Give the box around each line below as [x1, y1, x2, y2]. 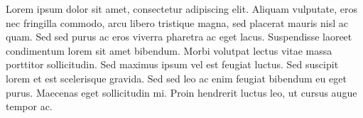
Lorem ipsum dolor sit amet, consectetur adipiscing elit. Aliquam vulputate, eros [6, 1, 358, 16]
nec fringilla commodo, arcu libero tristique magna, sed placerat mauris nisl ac [6, 15, 348, 30]
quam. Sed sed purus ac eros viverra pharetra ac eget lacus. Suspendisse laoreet [6, 29, 352, 44]
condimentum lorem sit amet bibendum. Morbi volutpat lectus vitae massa [6, 43, 332, 58]
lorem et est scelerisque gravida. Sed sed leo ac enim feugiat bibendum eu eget [6, 70, 347, 85]
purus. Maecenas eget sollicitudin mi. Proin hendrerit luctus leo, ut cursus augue [6, 85, 357, 100]
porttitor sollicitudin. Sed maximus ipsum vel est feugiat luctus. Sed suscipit [6, 57, 339, 72]
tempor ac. [6, 99, 53, 114]
